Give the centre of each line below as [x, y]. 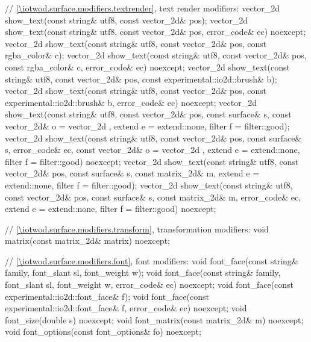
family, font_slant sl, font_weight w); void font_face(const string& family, [143, 272]
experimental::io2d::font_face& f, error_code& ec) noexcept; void [126, 308]
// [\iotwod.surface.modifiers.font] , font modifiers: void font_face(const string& [152, 260]
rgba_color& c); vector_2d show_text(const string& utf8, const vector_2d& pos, [156, 55]
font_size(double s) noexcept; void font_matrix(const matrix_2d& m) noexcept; [154, 319]
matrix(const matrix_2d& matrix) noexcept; [87, 241]
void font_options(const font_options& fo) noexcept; [103, 331]
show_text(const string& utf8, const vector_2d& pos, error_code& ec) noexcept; [155, 32]
